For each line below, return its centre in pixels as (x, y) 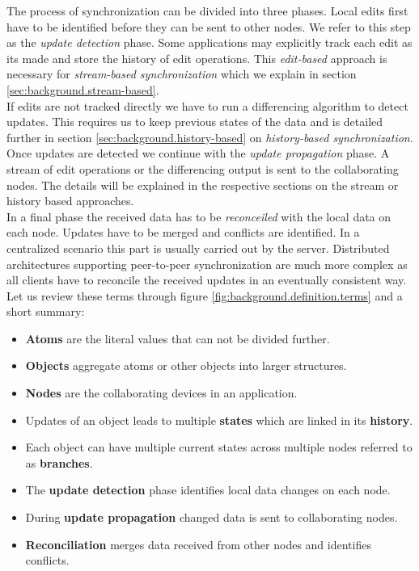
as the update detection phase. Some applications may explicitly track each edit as (209, 42)
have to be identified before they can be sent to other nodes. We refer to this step (209, 26)
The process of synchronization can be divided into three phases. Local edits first (207, 10)
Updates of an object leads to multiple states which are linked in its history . (219, 420)
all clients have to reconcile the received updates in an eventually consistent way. (207, 280)
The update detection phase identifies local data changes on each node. (208, 490)
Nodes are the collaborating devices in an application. (161, 393)
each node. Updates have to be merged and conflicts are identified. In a (183, 232)
